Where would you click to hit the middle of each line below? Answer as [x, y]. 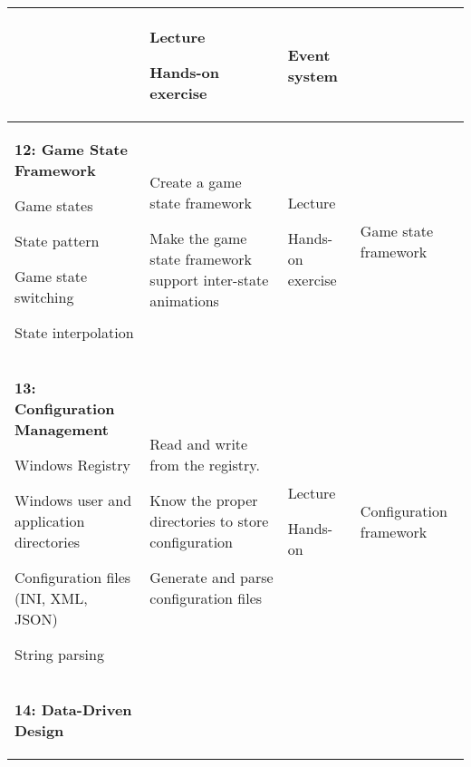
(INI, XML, [51, 598]
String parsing [59, 654]
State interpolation [74, 332]
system [312, 75]
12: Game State [71, 149]
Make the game [198, 238]
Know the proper [204, 500]
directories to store [209, 521]
